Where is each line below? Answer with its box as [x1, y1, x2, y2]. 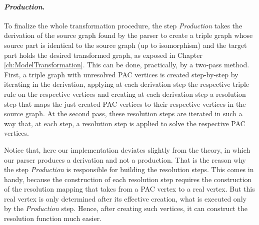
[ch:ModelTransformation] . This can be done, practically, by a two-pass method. [4, 59, 249, 70]
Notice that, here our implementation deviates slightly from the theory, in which [4, 144, 250, 155]
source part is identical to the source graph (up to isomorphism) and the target [4, 39, 247, 50]
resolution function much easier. [4, 213, 102, 224]
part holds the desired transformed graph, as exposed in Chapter [4, 49, 202, 60]
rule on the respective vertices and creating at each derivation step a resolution [4, 88, 246, 99]
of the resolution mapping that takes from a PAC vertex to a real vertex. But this [4, 184, 255, 194]
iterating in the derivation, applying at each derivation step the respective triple [4, 79, 249, 89]
